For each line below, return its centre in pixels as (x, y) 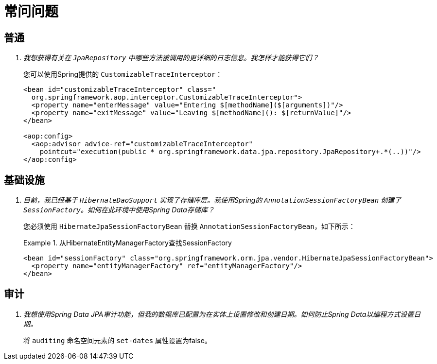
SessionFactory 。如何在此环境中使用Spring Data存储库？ (119, 210)
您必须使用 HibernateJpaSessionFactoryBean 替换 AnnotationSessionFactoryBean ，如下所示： (189, 226)
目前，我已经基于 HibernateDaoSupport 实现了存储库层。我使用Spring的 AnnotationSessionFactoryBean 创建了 (212, 200)
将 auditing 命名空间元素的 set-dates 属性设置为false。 (117, 340)
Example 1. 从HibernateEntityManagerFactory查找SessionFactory (128, 243)
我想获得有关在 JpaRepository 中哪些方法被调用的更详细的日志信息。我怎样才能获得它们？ (171, 58)
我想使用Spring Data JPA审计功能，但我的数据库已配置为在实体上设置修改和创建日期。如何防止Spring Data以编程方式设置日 (222, 314)
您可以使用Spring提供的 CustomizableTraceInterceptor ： (123, 74)
